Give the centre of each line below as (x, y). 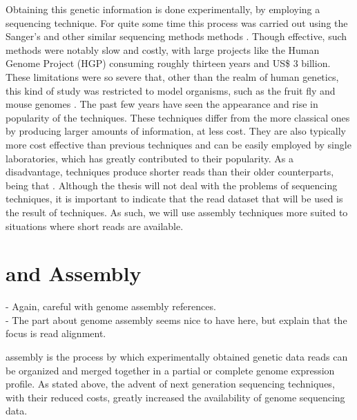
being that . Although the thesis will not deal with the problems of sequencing (172, 185)
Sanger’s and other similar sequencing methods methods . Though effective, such (176, 36)
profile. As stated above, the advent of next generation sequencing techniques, (170, 384)
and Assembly (74, 273)
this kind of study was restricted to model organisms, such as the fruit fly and (171, 90)
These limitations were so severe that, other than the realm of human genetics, (172, 76)
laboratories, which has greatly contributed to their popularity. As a (150, 158)
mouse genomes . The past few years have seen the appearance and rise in (162, 104)
